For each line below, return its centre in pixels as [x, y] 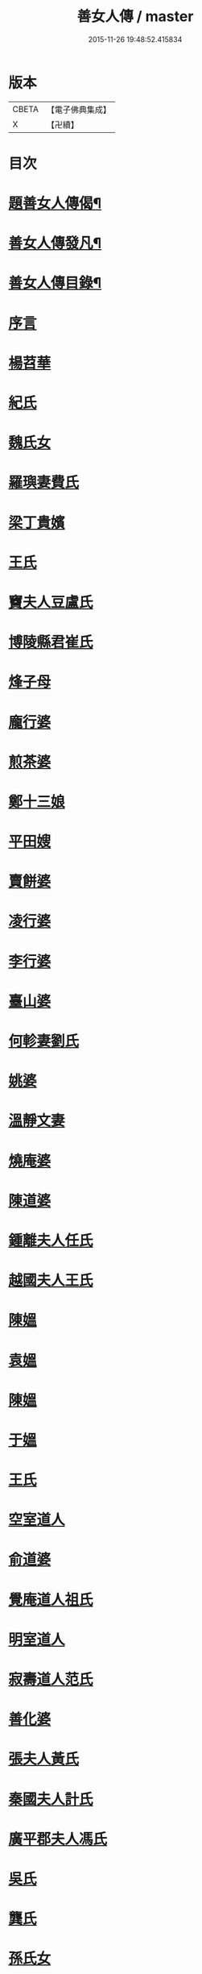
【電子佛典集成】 [78, 110]
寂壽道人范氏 [51, 1679]
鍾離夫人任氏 [51, 1240]
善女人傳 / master [135, 17]
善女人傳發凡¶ [55, 243]
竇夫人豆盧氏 [51, 602]
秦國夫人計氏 [51, 1799]
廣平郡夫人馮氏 [58, 1839]
